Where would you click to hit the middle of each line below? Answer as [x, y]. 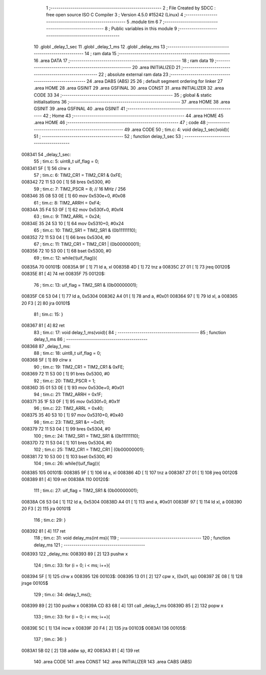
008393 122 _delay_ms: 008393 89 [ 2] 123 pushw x [75, 554]
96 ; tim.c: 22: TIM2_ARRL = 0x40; [69, 408]
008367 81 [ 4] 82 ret [43, 326]
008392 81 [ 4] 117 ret [44, 531]
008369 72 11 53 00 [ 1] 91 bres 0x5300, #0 [66, 374]
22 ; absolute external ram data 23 [133, 74]
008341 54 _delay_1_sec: [46, 154]
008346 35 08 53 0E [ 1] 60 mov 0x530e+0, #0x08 [73, 196]
